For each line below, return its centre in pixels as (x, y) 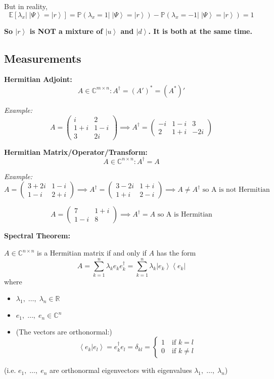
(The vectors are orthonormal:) (64, 331)
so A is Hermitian (185, 215)
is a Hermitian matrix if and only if (92, 253)
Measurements (43, 58)
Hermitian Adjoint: (38, 79)
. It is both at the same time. (200, 31)
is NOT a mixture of (66, 31)
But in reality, (26, 6)
